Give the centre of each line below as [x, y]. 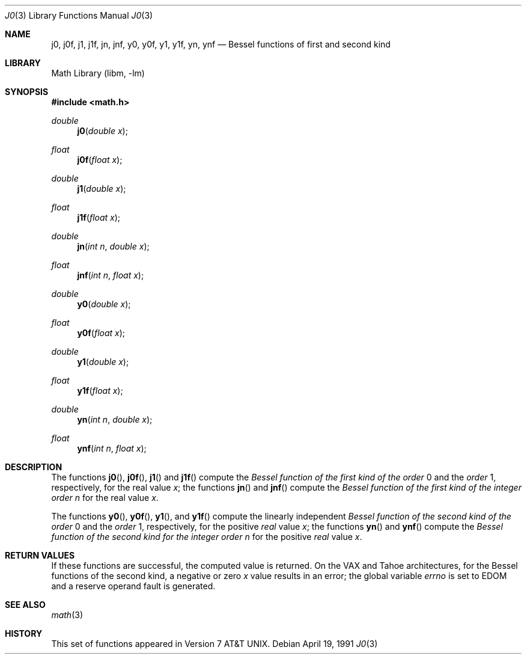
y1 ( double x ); [103, 362]
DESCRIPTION [34, 467]
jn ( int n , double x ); [113, 246]
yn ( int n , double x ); [115, 419]
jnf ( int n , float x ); [111, 275]
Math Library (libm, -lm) [98, 73]
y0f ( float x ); [101, 333]
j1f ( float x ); [99, 217]
